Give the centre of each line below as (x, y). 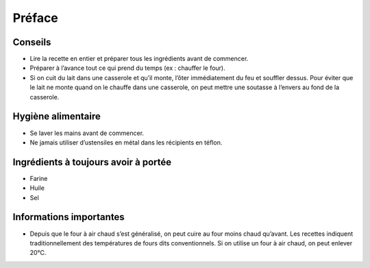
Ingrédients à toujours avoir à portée (92, 162)
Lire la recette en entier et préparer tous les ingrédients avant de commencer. (139, 59)
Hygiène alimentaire (57, 117)
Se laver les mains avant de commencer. (87, 133)
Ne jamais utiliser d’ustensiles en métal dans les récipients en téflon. (126, 142)
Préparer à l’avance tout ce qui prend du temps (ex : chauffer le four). (127, 68)
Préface (35, 18)
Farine (39, 178)
